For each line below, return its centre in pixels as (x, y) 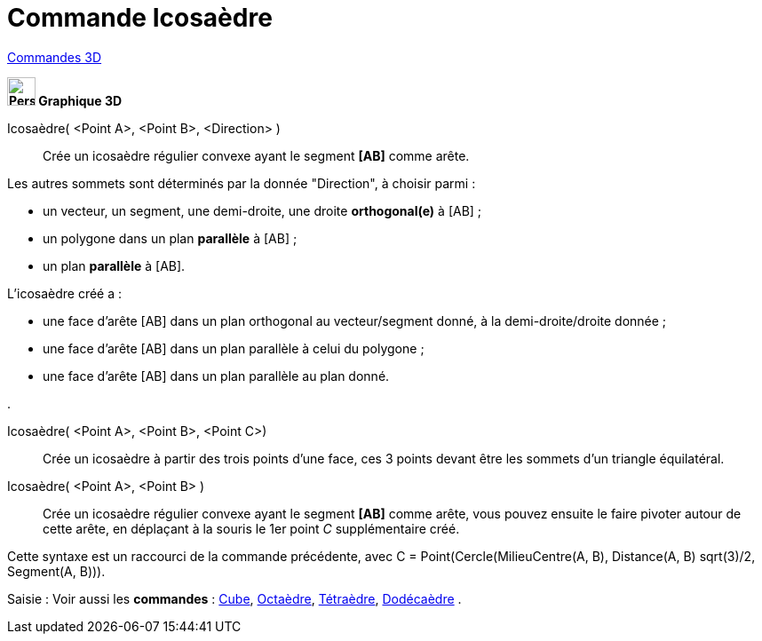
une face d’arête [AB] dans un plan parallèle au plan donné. (216, 376)
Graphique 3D (80, 100)
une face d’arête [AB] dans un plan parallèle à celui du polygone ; (234, 348)
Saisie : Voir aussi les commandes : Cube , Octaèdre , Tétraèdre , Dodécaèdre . (234, 598)
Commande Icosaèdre (140, 18)
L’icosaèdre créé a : (65, 293)
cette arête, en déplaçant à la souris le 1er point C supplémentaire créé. (251, 528)
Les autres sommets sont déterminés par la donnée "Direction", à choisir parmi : (242, 183)
